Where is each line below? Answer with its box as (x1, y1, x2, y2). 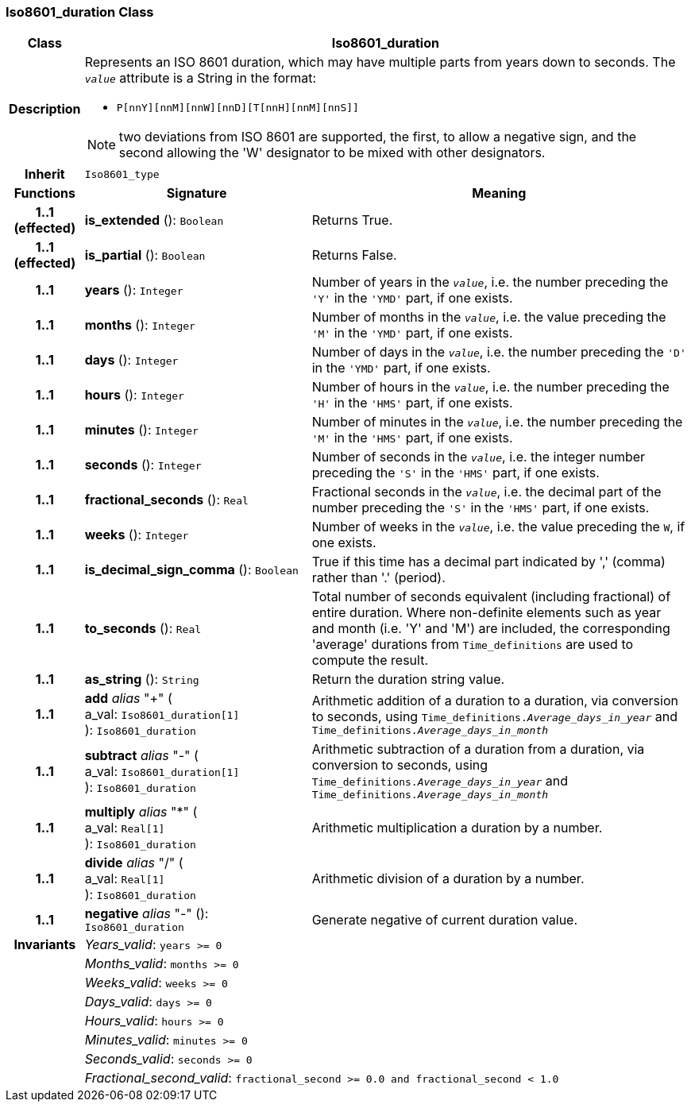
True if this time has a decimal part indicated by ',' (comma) (311, 554, 666, 570)
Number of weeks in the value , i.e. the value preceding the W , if (311, 519, 685, 535)
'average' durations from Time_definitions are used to (311, 636, 634, 653)
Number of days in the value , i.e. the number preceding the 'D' (311, 344, 686, 361)
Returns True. (311, 212, 393, 229)
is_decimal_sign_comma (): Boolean (84, 562, 299, 578)
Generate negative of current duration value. (311, 911, 578, 928)
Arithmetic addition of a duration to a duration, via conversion (311, 692, 678, 708)
